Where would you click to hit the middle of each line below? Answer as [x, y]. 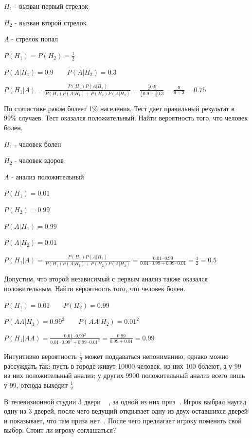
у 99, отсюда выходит [36, 385]
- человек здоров [39, 160]
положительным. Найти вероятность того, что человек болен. [95, 288]
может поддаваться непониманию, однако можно [157, 356]
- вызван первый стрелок [51, 6]
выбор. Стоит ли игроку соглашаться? [60, 430]
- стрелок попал [35, 39]
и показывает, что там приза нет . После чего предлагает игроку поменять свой [123, 420]
